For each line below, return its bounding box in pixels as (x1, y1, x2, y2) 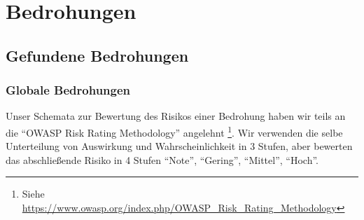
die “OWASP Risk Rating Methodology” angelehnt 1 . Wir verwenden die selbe (6, 123, 343, 139)
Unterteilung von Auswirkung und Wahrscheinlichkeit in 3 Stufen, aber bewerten (6, 139, 353, 153)
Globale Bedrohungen (6, 81, 131, 99)
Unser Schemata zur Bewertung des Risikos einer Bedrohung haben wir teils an (6, 109, 346, 123)
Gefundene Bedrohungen (6, 44, 189, 66)
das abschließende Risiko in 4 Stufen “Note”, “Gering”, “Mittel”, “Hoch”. (6, 152, 318, 167)
